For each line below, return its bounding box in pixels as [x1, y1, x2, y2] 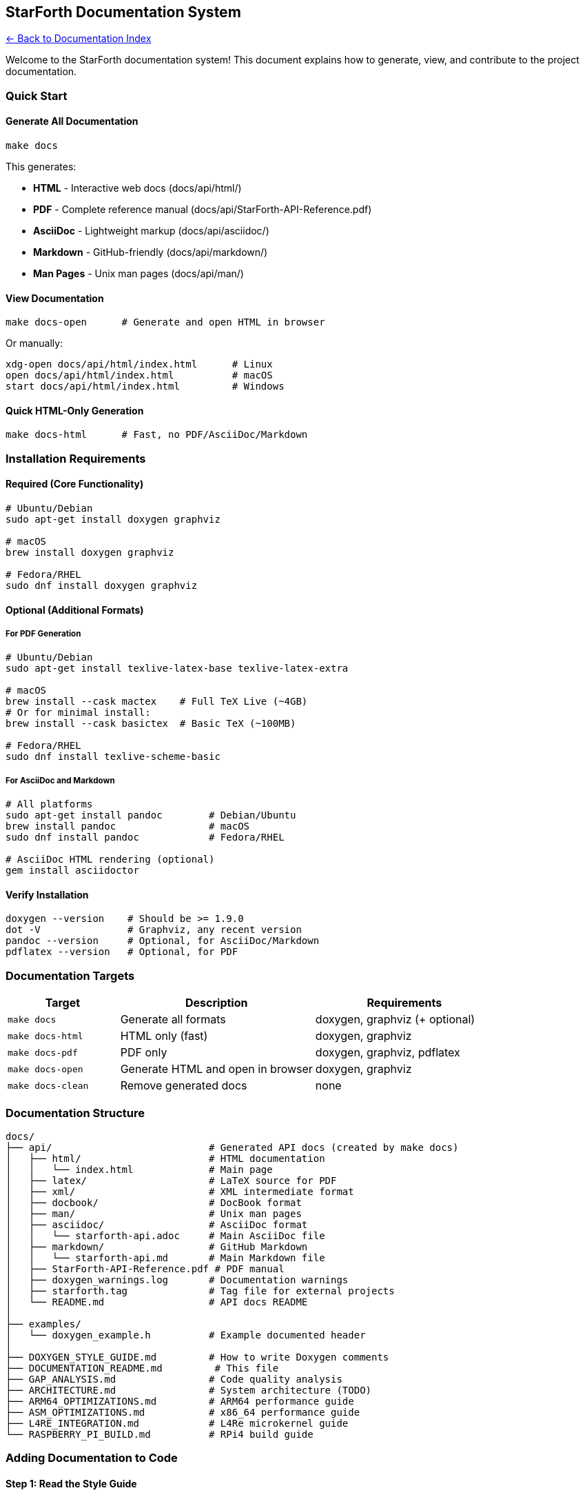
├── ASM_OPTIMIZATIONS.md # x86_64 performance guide [6, 1406, 360, 1418]
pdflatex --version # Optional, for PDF [6, 946, 238, 958]
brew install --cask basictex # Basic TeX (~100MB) [6, 718, 296, 730]
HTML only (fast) [120, 1029, 208, 1043]
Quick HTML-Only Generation [6, 404, 144, 417]
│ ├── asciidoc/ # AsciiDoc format [6, 1218, 308, 1230]
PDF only [120, 1045, 167, 1060]
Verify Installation [6, 888, 89, 901]
